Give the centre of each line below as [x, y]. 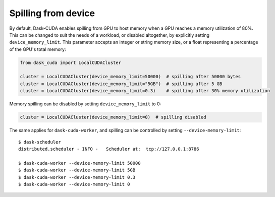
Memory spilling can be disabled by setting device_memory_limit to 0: [85, 104]
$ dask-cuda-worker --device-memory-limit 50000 [79, 163]
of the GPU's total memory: [38, 49]
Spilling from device [52, 13]
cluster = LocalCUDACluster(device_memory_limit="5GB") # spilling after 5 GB [121, 84]
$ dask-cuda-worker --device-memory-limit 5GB [77, 170]
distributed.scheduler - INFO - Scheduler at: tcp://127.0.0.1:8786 [109, 149]
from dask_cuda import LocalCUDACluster [70, 62]
